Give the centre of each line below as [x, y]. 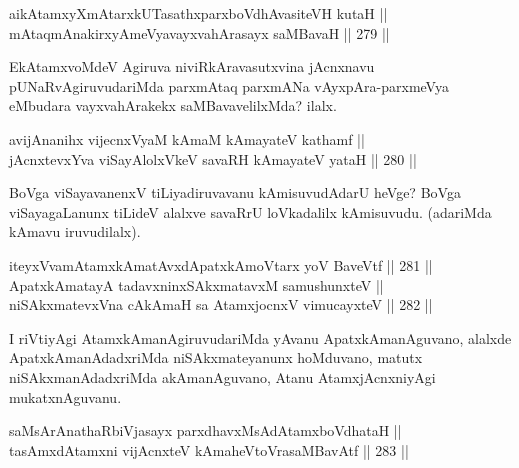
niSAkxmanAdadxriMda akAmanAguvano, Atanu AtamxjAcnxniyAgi [222, 376]
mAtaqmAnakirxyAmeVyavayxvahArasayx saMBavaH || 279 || [199, 32]
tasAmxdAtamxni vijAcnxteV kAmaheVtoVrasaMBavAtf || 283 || [209, 449]
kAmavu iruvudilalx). [75, 231]
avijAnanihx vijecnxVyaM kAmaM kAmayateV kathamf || [187, 138]
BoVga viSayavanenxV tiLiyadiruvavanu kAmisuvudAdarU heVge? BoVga [235, 192]
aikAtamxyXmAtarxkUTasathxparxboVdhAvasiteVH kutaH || [198, 13]
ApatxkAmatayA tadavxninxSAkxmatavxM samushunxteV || [196, 284]
